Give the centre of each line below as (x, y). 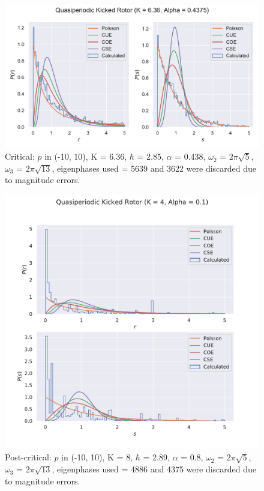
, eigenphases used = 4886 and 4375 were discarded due (154, 469)
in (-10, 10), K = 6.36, (86, 156)
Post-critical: (28, 457)
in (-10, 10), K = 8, (97, 457)
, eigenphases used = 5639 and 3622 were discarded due (154, 168)
